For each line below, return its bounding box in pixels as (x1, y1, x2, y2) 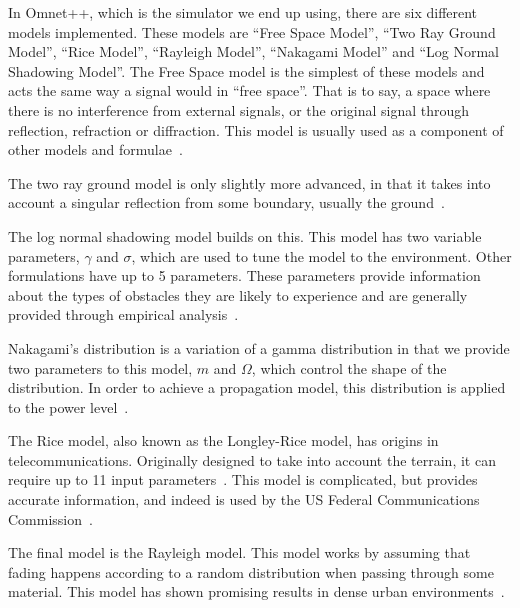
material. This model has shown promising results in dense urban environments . (8, 581, 505, 602)
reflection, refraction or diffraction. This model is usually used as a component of (8, 119, 504, 140)
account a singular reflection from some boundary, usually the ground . (8, 192, 445, 213)
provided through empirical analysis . (8, 304, 239, 325)
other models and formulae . (8, 139, 183, 160)
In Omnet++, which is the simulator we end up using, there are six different (8, 2, 478, 22)
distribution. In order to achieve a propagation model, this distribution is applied (8, 377, 506, 398)
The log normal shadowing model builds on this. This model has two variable (8, 225, 482, 246)
